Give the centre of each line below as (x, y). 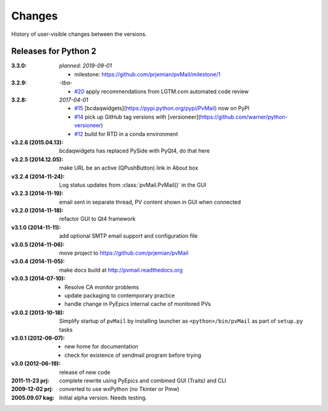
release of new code (85, 372)
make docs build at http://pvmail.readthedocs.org (121, 270)
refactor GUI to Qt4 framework (97, 219)
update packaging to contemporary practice (120, 295)
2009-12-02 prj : (32, 389)
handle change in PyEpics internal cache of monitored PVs (138, 304)
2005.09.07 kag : (33, 398)
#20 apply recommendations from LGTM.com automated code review (162, 91)
